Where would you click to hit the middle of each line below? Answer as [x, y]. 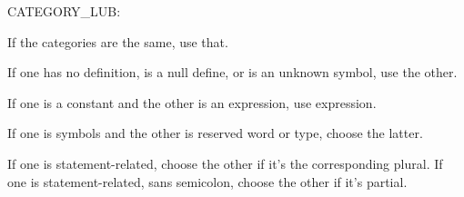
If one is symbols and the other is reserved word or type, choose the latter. [215, 133]
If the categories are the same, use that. [118, 41]
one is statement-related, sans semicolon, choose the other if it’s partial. [207, 181]
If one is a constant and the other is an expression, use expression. [192, 102]
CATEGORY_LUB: [64, 11]
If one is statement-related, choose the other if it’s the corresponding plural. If [225, 163]
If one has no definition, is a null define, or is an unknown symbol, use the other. [232, 72]
